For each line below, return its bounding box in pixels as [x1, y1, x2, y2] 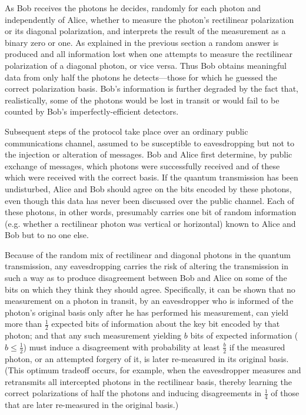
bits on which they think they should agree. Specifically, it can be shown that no [5, 283, 295, 295]
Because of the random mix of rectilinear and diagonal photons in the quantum [5, 248, 291, 260]
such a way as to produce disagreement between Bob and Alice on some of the [5, 272, 287, 284]
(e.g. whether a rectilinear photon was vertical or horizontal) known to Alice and [5, 217, 296, 229]
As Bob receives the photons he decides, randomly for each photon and [5, 2, 261, 14]
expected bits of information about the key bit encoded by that [51, 317, 280, 330]
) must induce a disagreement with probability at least [23, 340, 220, 353]
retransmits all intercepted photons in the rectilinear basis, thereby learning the [5, 375, 292, 387]
